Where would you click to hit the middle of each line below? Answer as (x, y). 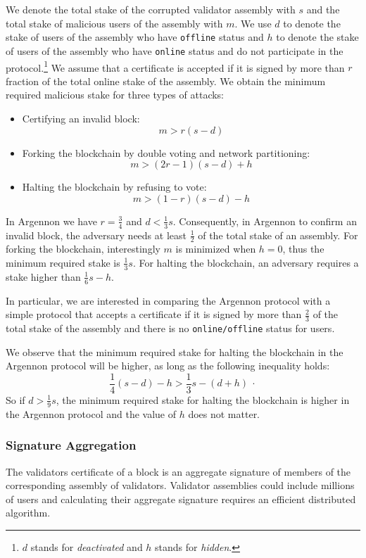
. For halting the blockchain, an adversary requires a (246, 262)
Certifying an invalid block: (81, 118)
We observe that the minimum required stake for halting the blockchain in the (175, 351)
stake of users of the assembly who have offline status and (135, 37)
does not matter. (224, 413)
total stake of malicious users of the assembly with (114, 23)
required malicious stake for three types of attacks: (115, 95)
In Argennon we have (51, 221)
